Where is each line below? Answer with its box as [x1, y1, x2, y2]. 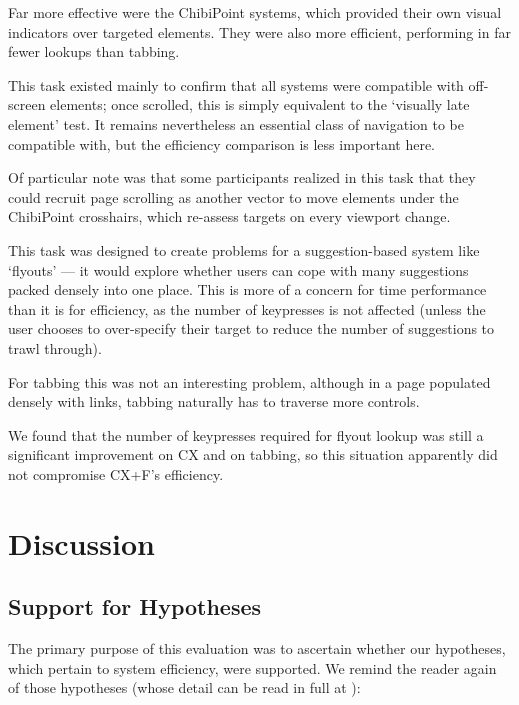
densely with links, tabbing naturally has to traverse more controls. [8, 391, 420, 412]
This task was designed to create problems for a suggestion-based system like [8, 239, 480, 260]
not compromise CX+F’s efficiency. [8, 463, 224, 484]
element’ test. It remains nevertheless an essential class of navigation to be [8, 113, 465, 134]
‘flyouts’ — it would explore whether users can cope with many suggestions [8, 259, 469, 280]
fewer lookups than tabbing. [8, 41, 180, 62]
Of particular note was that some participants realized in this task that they [8, 167, 476, 188]
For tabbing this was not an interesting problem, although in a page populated [8, 371, 491, 392]
